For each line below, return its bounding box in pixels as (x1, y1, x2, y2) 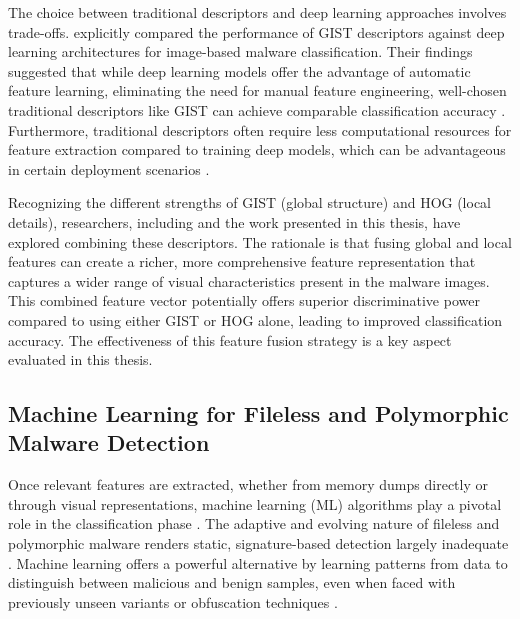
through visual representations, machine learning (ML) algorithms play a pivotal (8, 493, 502, 514)
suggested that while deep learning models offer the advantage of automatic (8, 60, 471, 81)
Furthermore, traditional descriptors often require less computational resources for (8, 119, 512, 140)
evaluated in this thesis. (8, 349, 153, 370)
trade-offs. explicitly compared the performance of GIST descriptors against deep (8, 21, 505, 42)
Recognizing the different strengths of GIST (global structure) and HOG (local (8, 192, 492, 213)
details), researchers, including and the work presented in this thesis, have (8, 211, 461, 232)
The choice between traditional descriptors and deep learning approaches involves (8, 2, 507, 22)
